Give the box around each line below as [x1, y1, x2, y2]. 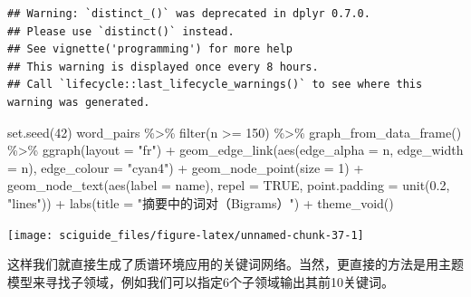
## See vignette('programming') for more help [7, 43, 293, 56]
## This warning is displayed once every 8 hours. [7, 60, 319, 73]
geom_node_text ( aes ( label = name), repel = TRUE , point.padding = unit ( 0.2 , [7, 176, 450, 195]
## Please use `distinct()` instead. [7, 24, 235, 38]
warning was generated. [7, 95, 150, 109]
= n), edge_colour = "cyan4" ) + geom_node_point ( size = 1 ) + [7, 158, 364, 177]
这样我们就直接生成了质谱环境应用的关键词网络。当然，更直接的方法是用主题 [7, 254, 464, 273]
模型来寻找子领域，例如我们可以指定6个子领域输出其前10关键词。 [7, 272, 394, 291]
